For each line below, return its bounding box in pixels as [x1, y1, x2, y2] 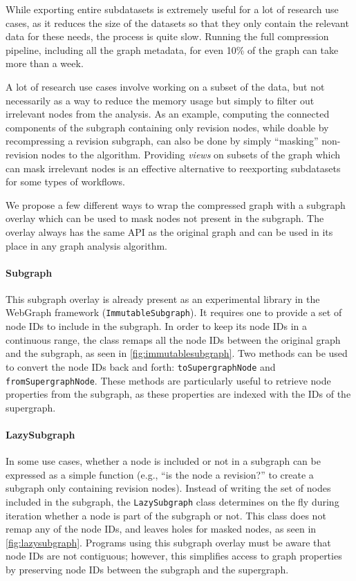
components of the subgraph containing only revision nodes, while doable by [6, 120, 329, 134]
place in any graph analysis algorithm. [6, 238, 167, 252]
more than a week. [6, 56, 84, 71]
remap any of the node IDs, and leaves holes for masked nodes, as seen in [6, 522, 317, 536]
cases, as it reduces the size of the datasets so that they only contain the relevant [6, 15, 349, 30]
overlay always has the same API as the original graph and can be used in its [6, 224, 333, 239]
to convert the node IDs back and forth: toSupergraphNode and [6, 359, 276, 373]
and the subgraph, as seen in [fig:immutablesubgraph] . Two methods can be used [6, 346, 348, 360]
